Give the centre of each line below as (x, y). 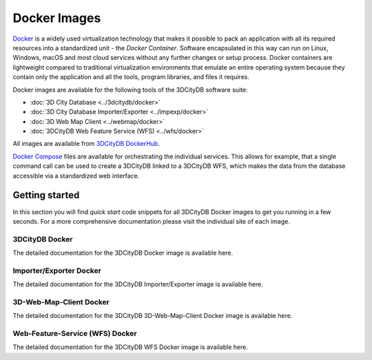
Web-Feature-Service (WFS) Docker (75, 334)
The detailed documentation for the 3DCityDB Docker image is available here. (123, 253)
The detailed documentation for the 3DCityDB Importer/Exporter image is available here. (138, 284)
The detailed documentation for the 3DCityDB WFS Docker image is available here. (130, 347)
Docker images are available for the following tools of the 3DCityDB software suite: (130, 89)
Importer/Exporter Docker (57, 271)
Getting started (46, 195)
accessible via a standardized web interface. (76, 176)
